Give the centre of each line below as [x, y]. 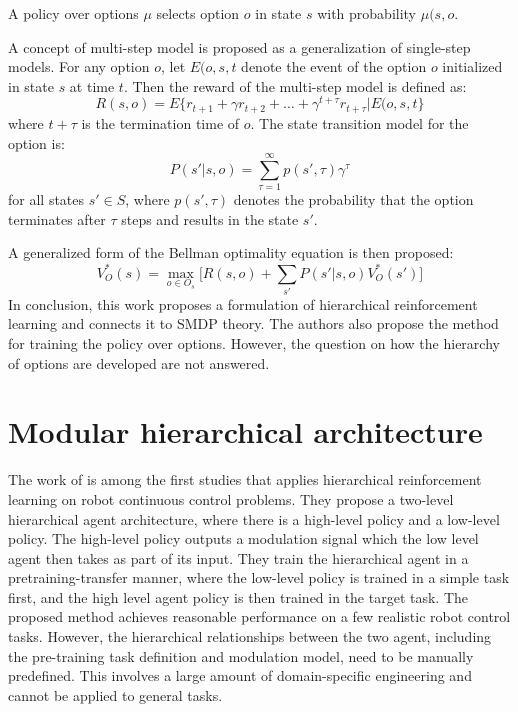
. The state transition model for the [359, 122]
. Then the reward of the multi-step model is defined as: [295, 85]
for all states [46, 199]
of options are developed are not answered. [139, 362]
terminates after [57, 218]
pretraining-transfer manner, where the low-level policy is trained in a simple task [259, 577]
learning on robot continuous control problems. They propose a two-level [231, 498]
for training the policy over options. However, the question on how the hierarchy [254, 343]
